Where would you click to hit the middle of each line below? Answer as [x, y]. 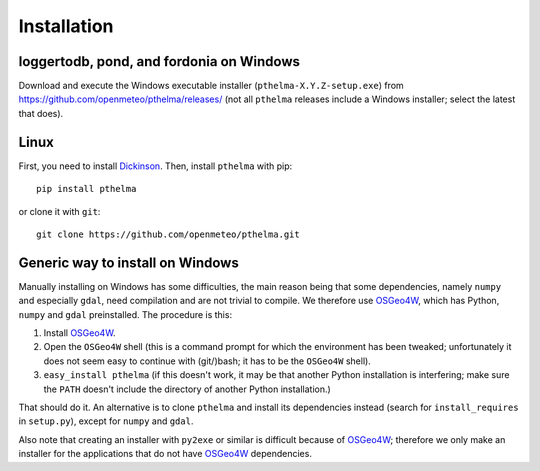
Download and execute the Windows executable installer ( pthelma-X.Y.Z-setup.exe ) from [211, 86]
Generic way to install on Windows [128, 262]
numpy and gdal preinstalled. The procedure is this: [125, 314]
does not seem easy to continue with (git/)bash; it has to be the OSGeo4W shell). [207, 361]
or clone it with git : [59, 211]
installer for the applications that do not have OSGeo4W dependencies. [165, 454]
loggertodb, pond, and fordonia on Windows [159, 61]
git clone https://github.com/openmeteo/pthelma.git [168, 234]
